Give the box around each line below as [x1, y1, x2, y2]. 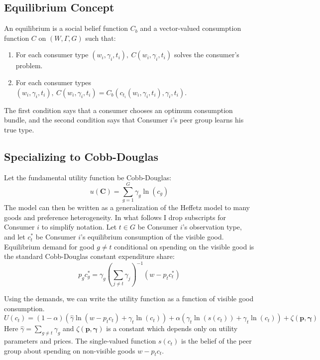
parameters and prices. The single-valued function [4, 336, 156, 346]
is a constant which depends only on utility [106, 323, 238, 334]
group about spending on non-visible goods [4, 345, 135, 356]
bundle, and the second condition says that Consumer [4, 115, 168, 125]
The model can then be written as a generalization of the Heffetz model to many [4, 202, 250, 213]
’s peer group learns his [172, 115, 244, 125]
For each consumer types [15, 77, 92, 87]
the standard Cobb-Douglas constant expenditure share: [4, 251, 175, 261]
